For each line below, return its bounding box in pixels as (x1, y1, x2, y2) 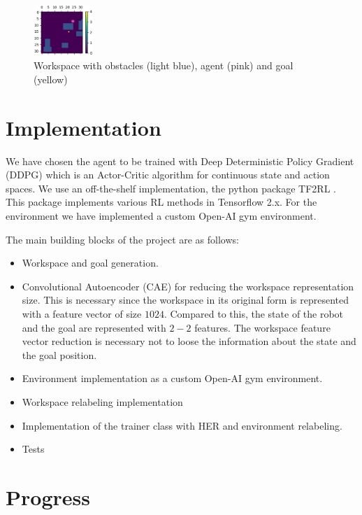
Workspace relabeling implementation (22, 394, 183, 409)
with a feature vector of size (22, 306, 142, 320)
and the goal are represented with (22, 320, 166, 334)
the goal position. (22, 347, 97, 362)
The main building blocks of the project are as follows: (6, 232, 239, 246)
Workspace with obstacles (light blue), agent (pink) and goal (34, 58, 294, 73)
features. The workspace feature (194, 320, 331, 334)
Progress (6, 482, 90, 511)
